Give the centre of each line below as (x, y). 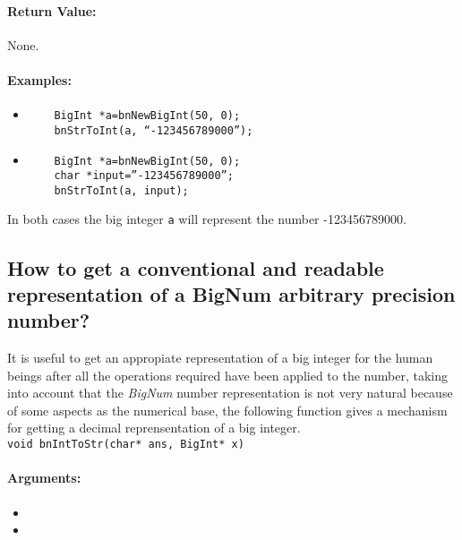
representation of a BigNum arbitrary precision (231, 293)
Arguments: (44, 478)
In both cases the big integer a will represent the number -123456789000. (207, 219)
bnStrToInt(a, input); (121, 190)
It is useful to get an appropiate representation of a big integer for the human (220, 358)
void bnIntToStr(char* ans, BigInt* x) (126, 445)
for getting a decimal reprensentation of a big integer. (154, 428)
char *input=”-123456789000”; (144, 176)
